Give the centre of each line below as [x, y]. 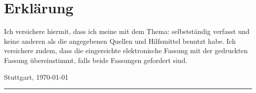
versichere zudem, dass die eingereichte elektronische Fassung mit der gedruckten [126, 50]
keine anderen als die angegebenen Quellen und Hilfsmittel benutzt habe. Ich [120, 41]
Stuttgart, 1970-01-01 [36, 77]
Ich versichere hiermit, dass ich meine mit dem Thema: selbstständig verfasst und [127, 31]
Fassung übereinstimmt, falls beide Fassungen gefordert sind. [96, 60]
